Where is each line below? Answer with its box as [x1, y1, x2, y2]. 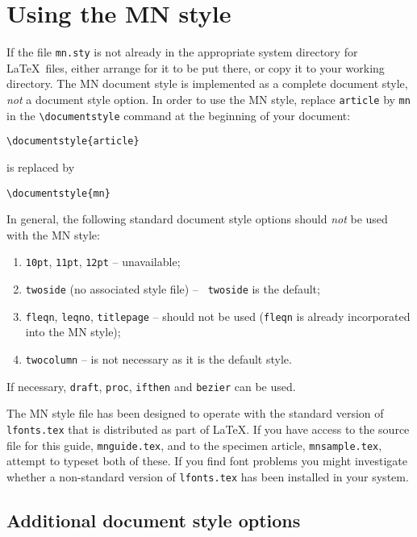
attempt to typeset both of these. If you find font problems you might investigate [6, 452, 407, 469]
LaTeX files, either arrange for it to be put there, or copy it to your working [6, 59, 385, 76]
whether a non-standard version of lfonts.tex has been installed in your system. [6, 468, 409, 485]
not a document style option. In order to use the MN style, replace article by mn [6, 90, 411, 107]
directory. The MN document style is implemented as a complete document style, [6, 75, 408, 92]
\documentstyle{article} [6, 135, 140, 148]
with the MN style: [6, 226, 100, 243]
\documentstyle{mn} [6, 187, 111, 199]
